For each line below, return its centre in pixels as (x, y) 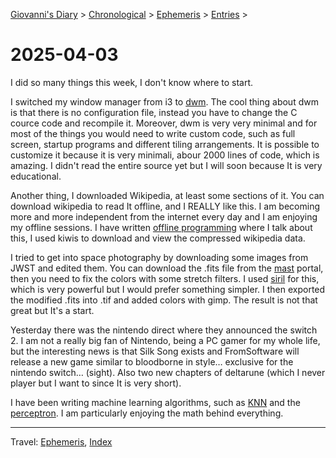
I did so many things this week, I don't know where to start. (132, 82)
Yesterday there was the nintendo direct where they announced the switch (164, 330)
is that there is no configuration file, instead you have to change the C (154, 112)
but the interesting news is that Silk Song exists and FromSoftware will (155, 351)
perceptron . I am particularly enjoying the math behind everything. (147, 413)
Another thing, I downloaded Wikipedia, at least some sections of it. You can (167, 195)
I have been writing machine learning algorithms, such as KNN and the (155, 402)
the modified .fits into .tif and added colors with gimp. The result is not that (164, 300)
